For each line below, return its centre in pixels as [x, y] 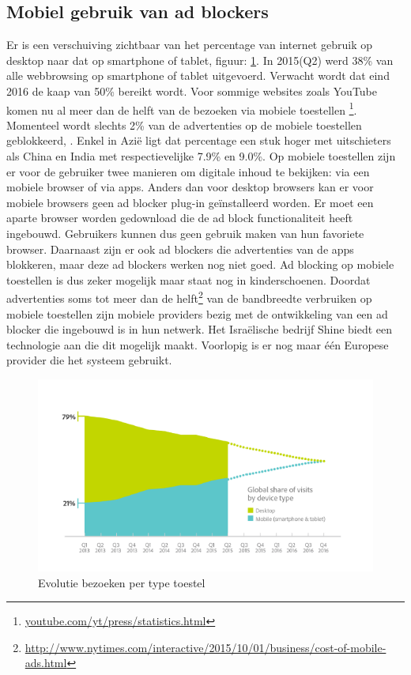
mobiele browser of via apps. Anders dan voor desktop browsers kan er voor [190, 187]
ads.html [46, 663]
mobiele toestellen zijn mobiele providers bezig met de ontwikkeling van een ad [197, 313]
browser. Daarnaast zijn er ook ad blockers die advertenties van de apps [180, 249]
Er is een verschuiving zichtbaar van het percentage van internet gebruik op [189, 45]
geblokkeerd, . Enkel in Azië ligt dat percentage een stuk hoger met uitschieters [199, 140]
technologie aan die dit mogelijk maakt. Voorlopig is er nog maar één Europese [198, 344]
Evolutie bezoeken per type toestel [122, 582]
